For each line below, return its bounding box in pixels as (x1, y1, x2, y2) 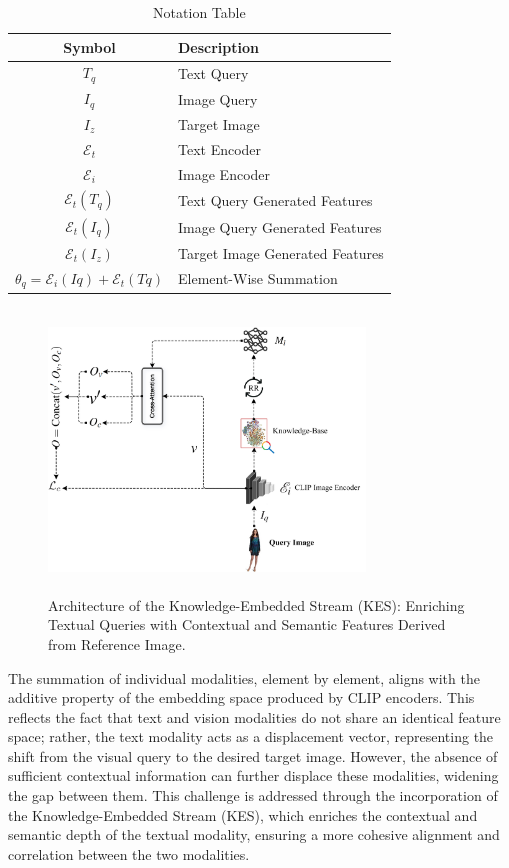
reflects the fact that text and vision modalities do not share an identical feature (8, 706, 501, 727)
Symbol (63, 36, 116, 57)
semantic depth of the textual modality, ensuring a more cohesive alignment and (8, 824, 500, 845)
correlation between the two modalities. (8, 843, 250, 864)
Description (178, 36, 260, 57)
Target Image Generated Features (178, 242, 384, 263)
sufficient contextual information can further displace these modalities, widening (8, 765, 499, 786)
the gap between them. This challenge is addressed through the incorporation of (8, 785, 498, 806)
